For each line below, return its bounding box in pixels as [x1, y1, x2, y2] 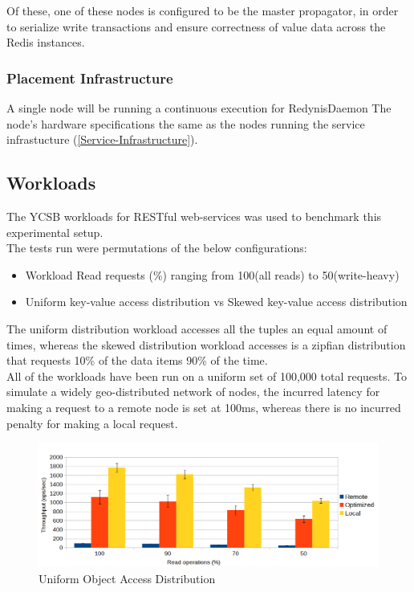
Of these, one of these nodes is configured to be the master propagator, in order [6, 2, 399, 18]
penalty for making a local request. [6, 414, 178, 431]
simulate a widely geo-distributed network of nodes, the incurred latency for [6, 383, 380, 400]
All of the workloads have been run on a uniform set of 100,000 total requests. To [6, 367, 408, 384]
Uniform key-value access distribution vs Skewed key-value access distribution [25, 293, 408, 310]
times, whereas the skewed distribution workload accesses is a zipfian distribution [6, 336, 406, 353]
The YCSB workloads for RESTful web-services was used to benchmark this [6, 207, 382, 224]
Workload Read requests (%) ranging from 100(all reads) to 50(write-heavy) [25, 266, 400, 283]
